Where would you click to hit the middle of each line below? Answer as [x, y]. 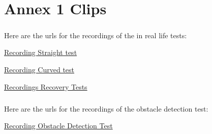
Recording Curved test [39, 69]
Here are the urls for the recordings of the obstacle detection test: [106, 108]
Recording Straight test [41, 52]
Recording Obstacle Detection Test [58, 126]
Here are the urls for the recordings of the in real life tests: [96, 35]
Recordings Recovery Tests [46, 86]
